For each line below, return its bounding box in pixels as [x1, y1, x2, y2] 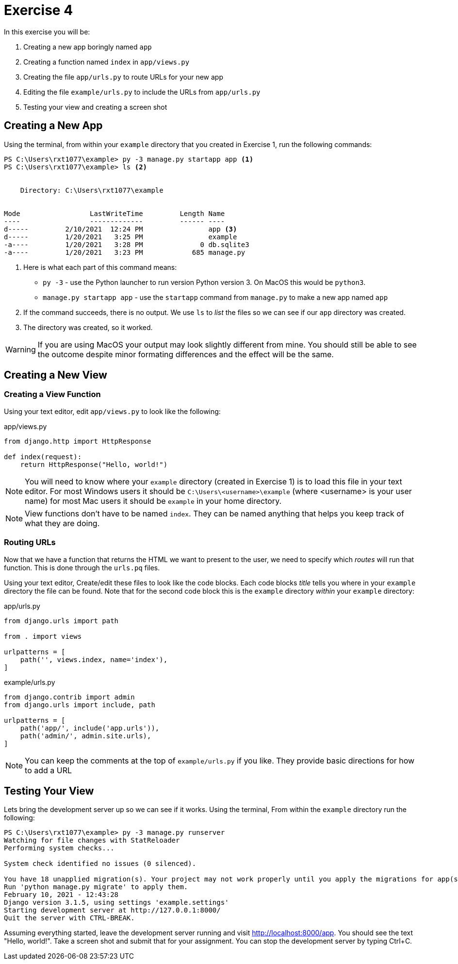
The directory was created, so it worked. [23, 323, 153, 332]
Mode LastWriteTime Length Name [4, 209, 225, 217]
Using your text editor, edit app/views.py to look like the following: [4, 407, 221, 416]
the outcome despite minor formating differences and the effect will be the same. [37, 349, 334, 359]
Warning [5, 344, 36, 354]
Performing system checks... [4, 844, 114, 852]
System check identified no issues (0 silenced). [4, 860, 196, 868]
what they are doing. [25, 518, 100, 528]
